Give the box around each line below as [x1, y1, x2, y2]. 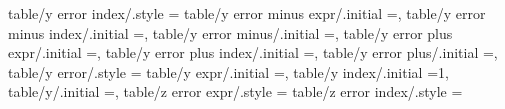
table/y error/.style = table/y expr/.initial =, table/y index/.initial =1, [8, 61, 449, 82]
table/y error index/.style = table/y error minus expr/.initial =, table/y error [8, 3, 486, 23]
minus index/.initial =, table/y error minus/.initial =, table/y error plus [8, 22, 453, 43]
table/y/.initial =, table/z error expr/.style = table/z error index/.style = [8, 81, 463, 102]
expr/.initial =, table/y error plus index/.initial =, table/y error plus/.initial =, [8, 42, 498, 63]
